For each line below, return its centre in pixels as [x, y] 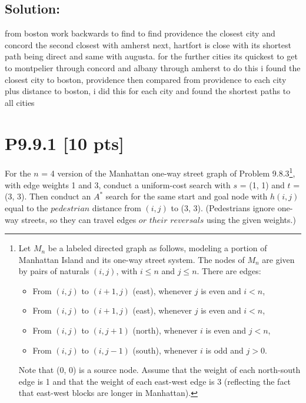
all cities [20, 102]
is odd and [224, 350]
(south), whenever [165, 350]
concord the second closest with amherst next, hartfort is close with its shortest [148, 44]
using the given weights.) [251, 219]
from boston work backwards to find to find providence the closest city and [140, 33]
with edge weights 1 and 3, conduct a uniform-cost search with [118, 184]
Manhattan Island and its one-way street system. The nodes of [132, 259]
